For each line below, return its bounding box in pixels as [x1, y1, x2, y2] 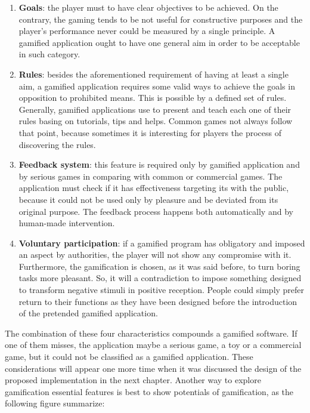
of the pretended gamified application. [18, 307, 158, 319]
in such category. [18, 48, 80, 60]
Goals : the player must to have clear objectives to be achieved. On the [18, 1, 278, 13]
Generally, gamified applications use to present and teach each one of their [18, 103, 292, 115]
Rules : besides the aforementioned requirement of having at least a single [18, 67, 289, 80]
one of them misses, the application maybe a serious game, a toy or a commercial [5, 338, 302, 351]
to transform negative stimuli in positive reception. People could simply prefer [18, 283, 305, 296]
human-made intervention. [18, 217, 115, 229]
